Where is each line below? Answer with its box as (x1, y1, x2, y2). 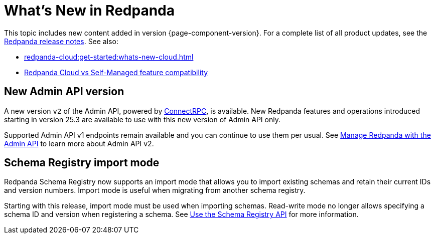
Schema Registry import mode (4, 156, 160, 169)
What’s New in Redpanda (4, 2, 175, 19)
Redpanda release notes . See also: (4, 37, 118, 46)
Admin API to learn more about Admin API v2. (4, 139, 154, 148)
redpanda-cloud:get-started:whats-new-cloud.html (24, 52, 194, 61)
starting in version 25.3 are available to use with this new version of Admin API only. (4, 115, 280, 124)
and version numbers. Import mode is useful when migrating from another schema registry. (4, 186, 306, 195)
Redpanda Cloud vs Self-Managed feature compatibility (24, 68, 208, 77)
